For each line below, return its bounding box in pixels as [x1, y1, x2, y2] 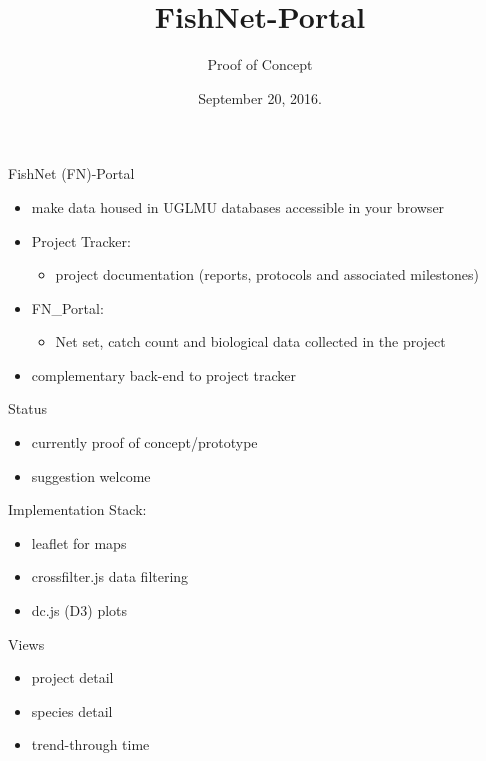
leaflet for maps [31, 532, 127, 553]
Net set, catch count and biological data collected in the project [55, 331, 446, 352]
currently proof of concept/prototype [31, 432, 258, 453]
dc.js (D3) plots [31, 600, 128, 621]
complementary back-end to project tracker [31, 364, 296, 385]
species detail [31, 700, 113, 721]
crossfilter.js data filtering [31, 566, 189, 587]
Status [8, 398, 47, 419]
